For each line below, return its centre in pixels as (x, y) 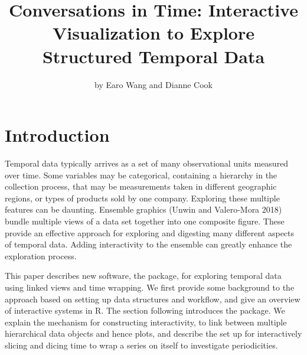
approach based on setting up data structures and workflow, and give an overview (153, 299)
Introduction (57, 135)
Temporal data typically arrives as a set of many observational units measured (147, 163)
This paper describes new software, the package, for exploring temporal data (143, 276)
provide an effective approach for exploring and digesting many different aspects (150, 232)
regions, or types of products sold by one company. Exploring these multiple (142, 198)
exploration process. (41, 255)
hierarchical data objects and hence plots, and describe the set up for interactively (153, 333)
